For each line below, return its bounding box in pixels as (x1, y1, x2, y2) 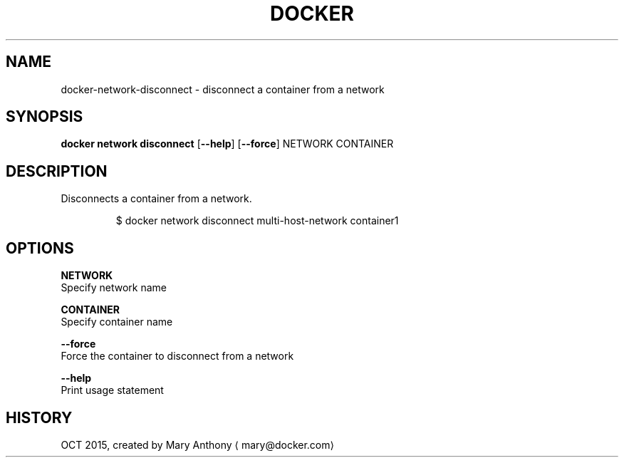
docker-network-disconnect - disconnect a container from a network (61, 83, 385, 95)
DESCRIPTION (6, 162, 108, 180)
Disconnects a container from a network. (61, 192, 252, 205)
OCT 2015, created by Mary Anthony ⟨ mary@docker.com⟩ (61, 438, 334, 451)
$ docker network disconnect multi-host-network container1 (115, 214, 399, 227)
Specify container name (61, 316, 173, 328)
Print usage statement (61, 384, 164, 397)
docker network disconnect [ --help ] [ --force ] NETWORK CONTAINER (61, 137, 394, 150)
